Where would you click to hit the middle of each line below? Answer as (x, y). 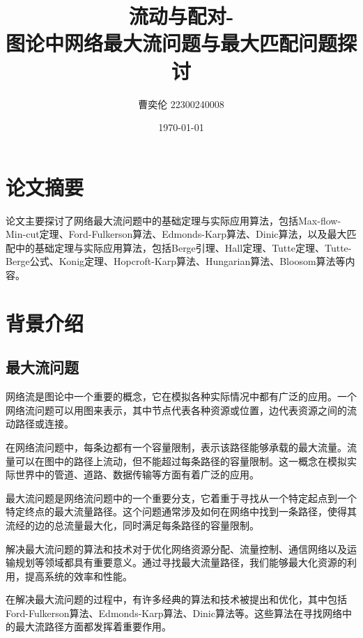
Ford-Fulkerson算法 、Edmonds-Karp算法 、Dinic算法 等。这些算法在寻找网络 (174, 613)
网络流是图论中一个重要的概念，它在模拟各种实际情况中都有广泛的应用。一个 (181, 396)
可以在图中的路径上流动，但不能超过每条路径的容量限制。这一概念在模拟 (181, 461)
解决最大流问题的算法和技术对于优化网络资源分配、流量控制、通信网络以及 (176, 548)
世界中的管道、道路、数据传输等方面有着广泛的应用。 (137, 474)
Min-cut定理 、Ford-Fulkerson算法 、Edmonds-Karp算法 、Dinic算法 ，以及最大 (176, 234)
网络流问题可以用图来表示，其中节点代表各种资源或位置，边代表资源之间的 (176, 410)
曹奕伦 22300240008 (181, 104)
